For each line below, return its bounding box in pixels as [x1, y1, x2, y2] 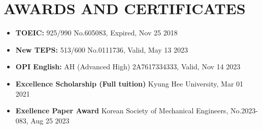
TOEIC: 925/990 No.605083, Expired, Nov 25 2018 [15, 27, 178, 38]
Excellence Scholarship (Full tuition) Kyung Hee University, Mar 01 [15, 78, 244, 89]
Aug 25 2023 [30, 115, 70, 125]
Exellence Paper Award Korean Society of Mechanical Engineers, [15, 105, 228, 116]
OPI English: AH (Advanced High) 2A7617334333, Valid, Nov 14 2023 [15, 61, 241, 72]
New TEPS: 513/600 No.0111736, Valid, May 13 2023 [15, 44, 188, 55]
